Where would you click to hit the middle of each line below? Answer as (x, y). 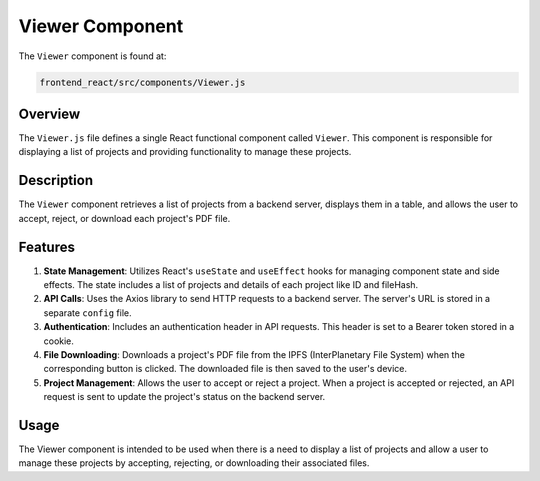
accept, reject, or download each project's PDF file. (124, 218)
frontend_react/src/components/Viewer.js (142, 82)
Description (56, 180)
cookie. (59, 341)
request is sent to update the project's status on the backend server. (184, 397)
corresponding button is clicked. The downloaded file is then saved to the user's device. (225, 369)
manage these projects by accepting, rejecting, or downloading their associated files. (194, 463)
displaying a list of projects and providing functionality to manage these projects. (185, 152)
